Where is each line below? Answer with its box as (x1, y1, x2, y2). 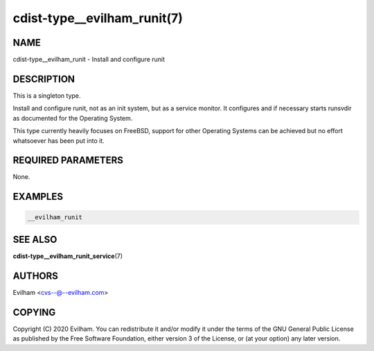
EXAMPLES (12, 191, 64, 203)
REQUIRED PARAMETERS (12, 155, 124, 166)
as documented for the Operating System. (12, 114, 133, 122)
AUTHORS (12, 270, 59, 282)
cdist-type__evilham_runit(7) (12, 10, 184, 26)
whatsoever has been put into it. (12, 136, 105, 145)
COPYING (12, 306, 56, 318)
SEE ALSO (12, 233, 57, 246)
